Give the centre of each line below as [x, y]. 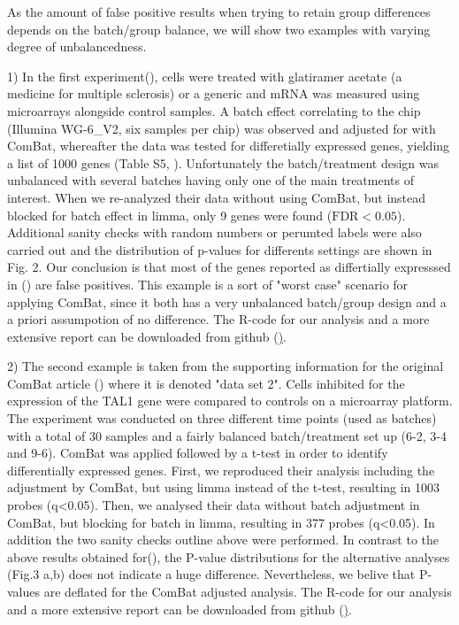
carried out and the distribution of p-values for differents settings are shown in [220, 249]
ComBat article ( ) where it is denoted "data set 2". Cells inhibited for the [206, 383]
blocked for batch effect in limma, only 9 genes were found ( [170, 215]
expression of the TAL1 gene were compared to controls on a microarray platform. [230, 401]
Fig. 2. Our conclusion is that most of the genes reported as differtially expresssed [229, 267]
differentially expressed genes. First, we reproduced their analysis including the [221, 470]
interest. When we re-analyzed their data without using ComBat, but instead [217, 197]
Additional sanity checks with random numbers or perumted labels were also [214, 232]
